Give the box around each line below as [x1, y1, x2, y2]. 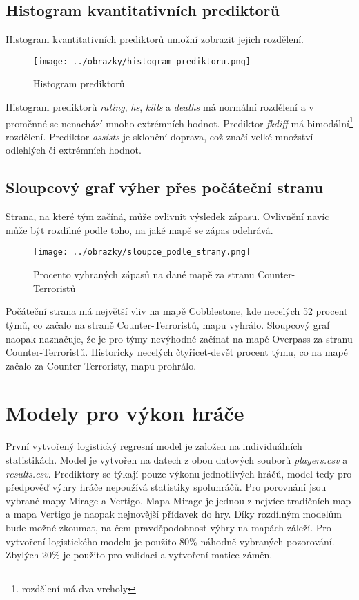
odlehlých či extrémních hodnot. [6, 143, 142, 157]
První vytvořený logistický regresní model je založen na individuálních [6, 439, 302, 453]
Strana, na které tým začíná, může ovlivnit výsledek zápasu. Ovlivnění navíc [6, 209, 329, 224]
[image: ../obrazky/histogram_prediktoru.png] [33, 56, 251, 66]
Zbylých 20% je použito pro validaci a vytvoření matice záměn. [6, 547, 273, 562]
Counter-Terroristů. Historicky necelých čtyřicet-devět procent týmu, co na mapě [6, 345, 348, 359]
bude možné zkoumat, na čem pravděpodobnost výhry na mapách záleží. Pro [6, 520, 331, 534]
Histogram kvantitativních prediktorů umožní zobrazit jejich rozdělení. [6, 32, 304, 46]
